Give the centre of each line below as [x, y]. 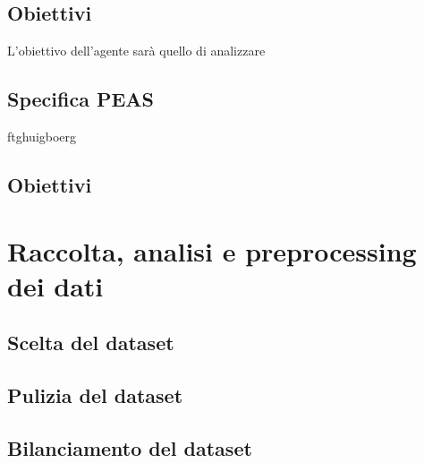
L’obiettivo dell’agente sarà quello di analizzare [136, 51]
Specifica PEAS [81, 99]
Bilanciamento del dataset [130, 447]
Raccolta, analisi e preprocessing [212, 250]
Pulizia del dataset [95, 395]
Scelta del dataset [91, 343]
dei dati [55, 285]
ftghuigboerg [42, 136]
